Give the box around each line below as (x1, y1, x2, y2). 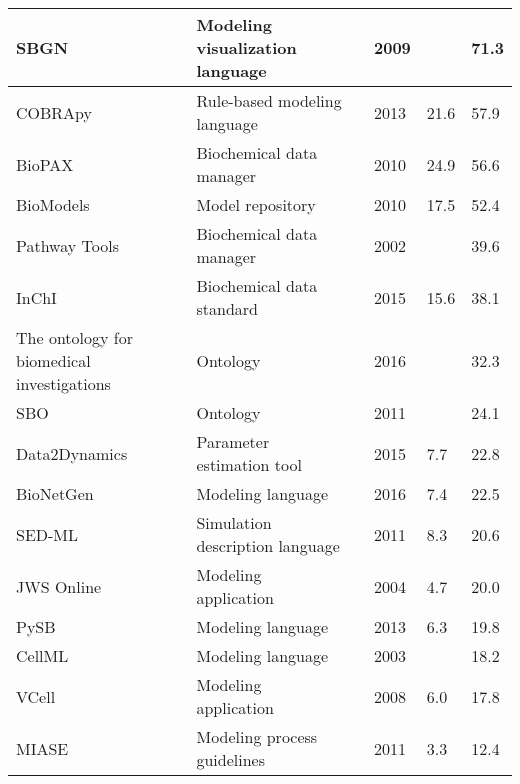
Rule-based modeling (196, 89, 342, 112)
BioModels (16, 193, 90, 216)
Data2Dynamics (16, 441, 128, 465)
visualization (196, 36, 297, 59)
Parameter (196, 430, 270, 453)
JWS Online (16, 574, 102, 598)
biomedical (16, 349, 91, 372)
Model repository (196, 193, 316, 216)
